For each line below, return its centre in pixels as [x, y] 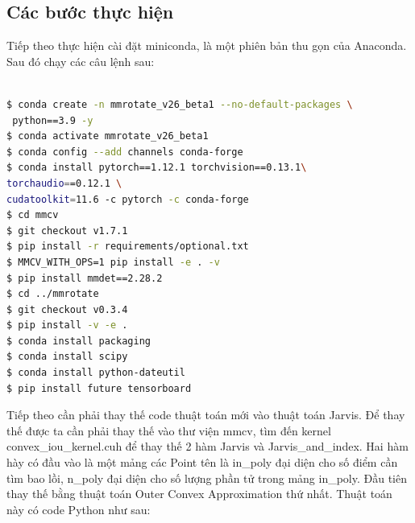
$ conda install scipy [67, 357]
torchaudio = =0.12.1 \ [64, 183]
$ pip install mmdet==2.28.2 [85, 278]
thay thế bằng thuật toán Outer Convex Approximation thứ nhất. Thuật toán [199, 494]
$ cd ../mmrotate [53, 294]
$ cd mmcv [33, 215]
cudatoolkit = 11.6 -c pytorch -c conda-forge [128, 199]
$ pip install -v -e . [67, 325]
